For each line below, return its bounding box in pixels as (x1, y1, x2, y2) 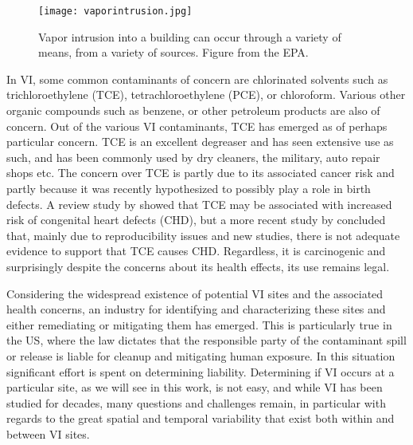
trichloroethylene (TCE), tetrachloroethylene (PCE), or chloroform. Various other (6, 86, 406, 103)
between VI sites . (6, 425, 90, 442)
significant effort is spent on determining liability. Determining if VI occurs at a (6, 363, 395, 380)
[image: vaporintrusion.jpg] (38, 6, 193, 17)
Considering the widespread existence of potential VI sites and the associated (6, 285, 384, 301)
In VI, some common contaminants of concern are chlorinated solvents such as (6, 70, 388, 87)
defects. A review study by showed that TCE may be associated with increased (6, 195, 392, 212)
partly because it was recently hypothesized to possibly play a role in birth (6, 180, 371, 196)
